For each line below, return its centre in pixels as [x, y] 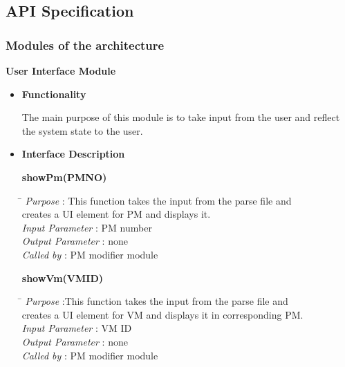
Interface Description [73, 154]
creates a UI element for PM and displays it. [116, 214]
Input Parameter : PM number [87, 227]
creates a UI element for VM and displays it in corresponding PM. [162, 314]
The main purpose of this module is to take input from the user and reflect [181, 117]
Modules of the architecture [85, 45]
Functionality [54, 94]
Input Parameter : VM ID [77, 328]
